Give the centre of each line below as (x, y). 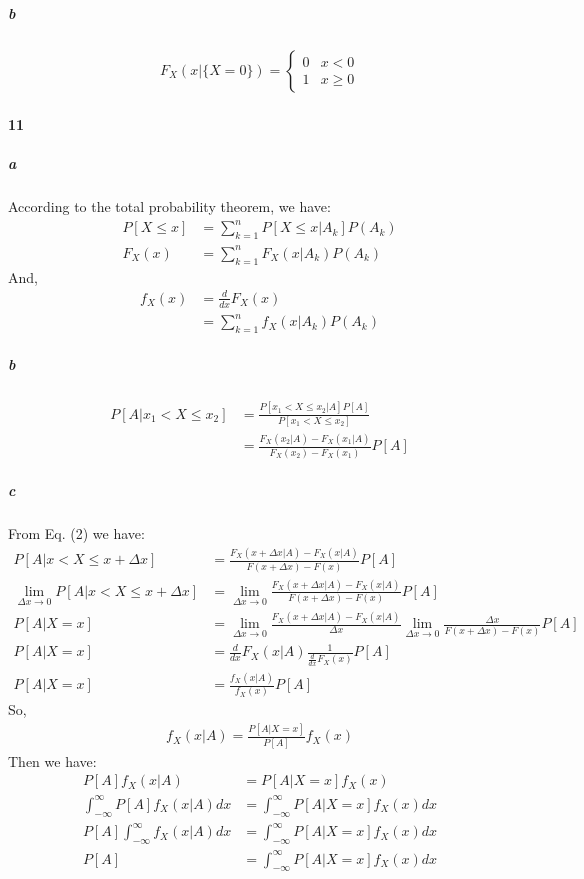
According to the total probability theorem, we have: (169, 206)
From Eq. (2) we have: (76, 533)
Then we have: (52, 760)
